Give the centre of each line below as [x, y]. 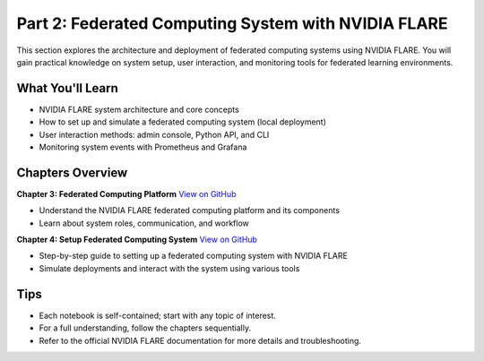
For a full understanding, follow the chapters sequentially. [145, 328]
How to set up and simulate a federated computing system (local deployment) [183, 122]
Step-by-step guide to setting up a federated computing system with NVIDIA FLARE [194, 256]
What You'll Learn [67, 88]
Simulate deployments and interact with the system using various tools [169, 268]
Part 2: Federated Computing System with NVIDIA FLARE [232, 23]
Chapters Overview [72, 172]
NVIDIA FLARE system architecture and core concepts [139, 109]
